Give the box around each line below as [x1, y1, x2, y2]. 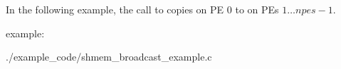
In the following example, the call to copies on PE [6, 2, 224, 16]
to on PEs [235, 2, 279, 16]
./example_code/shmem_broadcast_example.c [6, 49, 212, 64]
